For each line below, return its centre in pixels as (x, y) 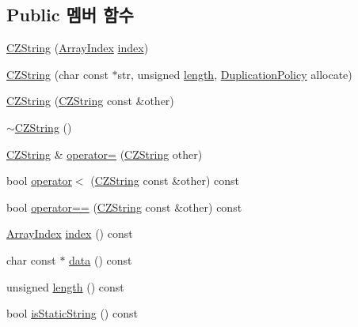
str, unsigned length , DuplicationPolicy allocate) (235, 74)
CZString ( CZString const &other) (90, 101)
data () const (101, 259)
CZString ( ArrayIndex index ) (78, 48)
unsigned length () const (65, 286)
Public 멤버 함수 (70, 15)
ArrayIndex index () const (70, 233)
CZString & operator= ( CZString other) (105, 154)
